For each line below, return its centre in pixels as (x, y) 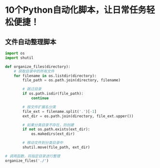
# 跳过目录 (32, 89)
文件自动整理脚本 (31, 42)
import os (15, 53)
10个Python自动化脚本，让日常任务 (76, 10)
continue (40, 98)
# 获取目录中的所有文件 (34, 71)
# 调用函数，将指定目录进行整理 (33, 156)
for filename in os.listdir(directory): (55, 76)
